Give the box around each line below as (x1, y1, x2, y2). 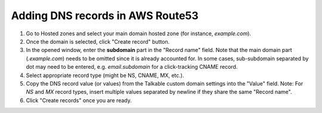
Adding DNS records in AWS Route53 (11, 9, 199, 22)
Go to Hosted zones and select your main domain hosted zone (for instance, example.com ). (26, 30, 252, 37)
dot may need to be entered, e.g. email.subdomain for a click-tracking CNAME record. (26, 63, 238, 71)
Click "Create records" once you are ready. (26, 96, 132, 104)
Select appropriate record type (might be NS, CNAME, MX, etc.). (26, 72, 184, 79)
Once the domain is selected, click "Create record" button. (26, 38, 170, 45)
